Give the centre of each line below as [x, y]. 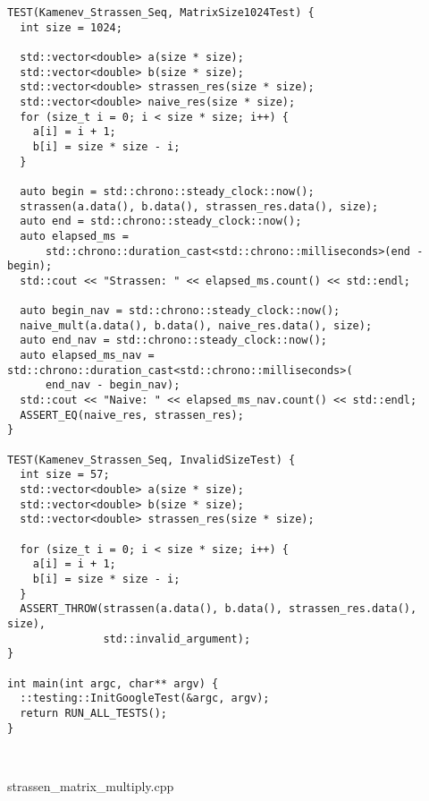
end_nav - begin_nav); [113, 385]
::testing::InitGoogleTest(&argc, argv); [145, 699]
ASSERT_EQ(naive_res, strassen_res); [132, 415]
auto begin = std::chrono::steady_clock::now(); [167, 191]
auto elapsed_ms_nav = [87, 356]
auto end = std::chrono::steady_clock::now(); [161, 222]
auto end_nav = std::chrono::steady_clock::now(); [173, 341]
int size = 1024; [71, 27]
